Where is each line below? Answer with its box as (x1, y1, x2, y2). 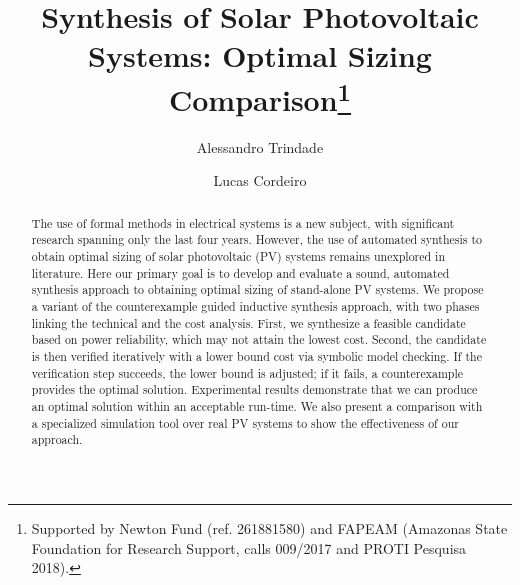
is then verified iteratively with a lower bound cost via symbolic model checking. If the (31, 348, 482, 365)
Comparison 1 (168, 74, 352, 119)
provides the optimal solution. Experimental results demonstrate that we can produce (31, 381, 478, 398)
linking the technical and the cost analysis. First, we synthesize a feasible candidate (31, 314, 466, 331)
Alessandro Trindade (196, 136, 324, 157)
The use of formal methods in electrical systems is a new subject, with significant (31, 214, 455, 231)
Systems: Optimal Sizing (88, 35, 432, 76)
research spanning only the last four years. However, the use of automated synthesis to (31, 231, 482, 248)
